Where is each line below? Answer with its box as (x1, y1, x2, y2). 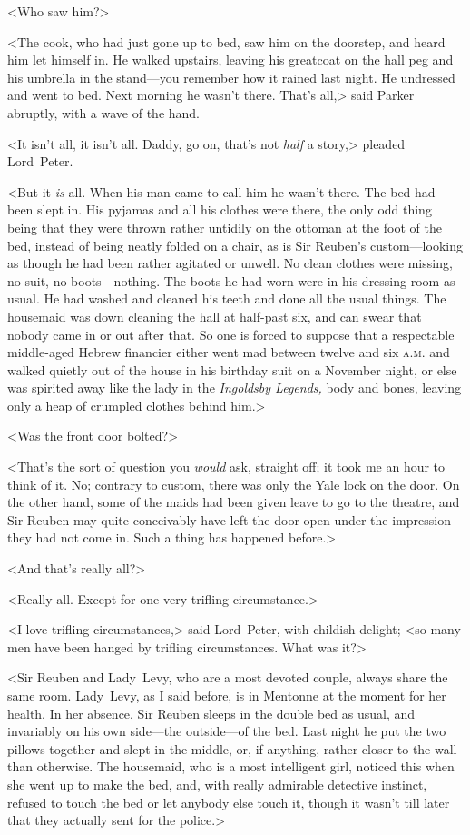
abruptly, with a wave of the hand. (7, 103, 201, 122)
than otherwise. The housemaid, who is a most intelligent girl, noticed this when (7, 757, 455, 776)
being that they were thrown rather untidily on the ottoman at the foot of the (7, 217, 442, 236)
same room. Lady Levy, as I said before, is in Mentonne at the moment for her (7, 686, 446, 704)
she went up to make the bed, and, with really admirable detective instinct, (7, 774, 427, 793)
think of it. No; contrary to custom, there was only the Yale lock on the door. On (7, 474, 460, 493)
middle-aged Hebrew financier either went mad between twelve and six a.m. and (7, 343, 450, 362)
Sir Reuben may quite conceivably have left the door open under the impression (7, 510, 451, 529)
